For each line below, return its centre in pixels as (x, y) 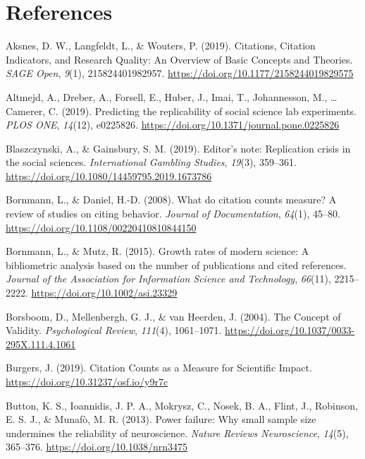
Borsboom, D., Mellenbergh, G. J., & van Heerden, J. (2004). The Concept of (173, 316)
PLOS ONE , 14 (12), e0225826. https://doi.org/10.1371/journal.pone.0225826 (173, 125)
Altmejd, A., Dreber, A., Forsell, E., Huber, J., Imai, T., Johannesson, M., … (172, 96)
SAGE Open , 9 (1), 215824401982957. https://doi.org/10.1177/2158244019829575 (180, 73)
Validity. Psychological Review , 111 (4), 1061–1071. (114, 330)
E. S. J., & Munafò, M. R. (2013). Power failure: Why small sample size (161, 419)
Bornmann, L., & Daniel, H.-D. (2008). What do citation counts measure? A (171, 199)
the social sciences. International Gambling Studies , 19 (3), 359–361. (151, 162)
